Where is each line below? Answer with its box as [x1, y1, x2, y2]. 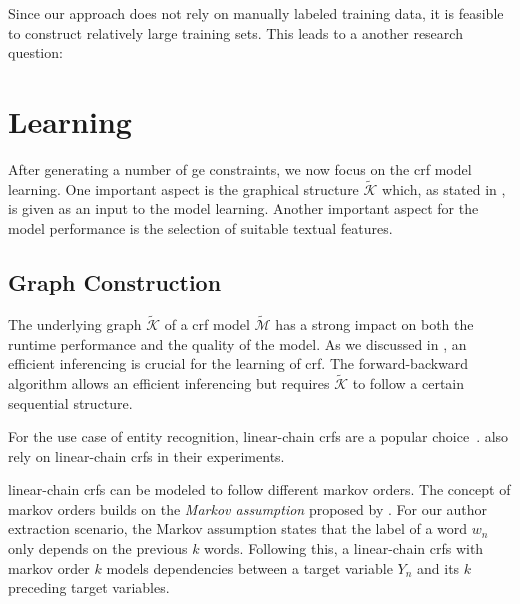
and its [417, 557, 460, 578]
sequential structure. [8, 392, 133, 413]
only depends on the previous [8, 538, 188, 559]
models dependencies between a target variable [106, 557, 393, 578]
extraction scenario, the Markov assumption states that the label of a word [8, 518, 468, 539]
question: [8, 42, 63, 63]
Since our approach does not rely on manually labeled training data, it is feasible [8, 3, 504, 23]
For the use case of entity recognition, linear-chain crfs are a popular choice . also [8, 426, 509, 447]
